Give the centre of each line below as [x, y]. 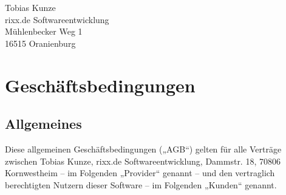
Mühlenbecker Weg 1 [44, 31]
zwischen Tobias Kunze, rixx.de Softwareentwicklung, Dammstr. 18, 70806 [143, 161]
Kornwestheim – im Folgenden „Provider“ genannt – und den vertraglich [140, 173]
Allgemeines [43, 124]
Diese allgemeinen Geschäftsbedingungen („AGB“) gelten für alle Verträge [143, 149]
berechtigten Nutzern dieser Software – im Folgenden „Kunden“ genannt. [141, 184]
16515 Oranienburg [40, 43]
